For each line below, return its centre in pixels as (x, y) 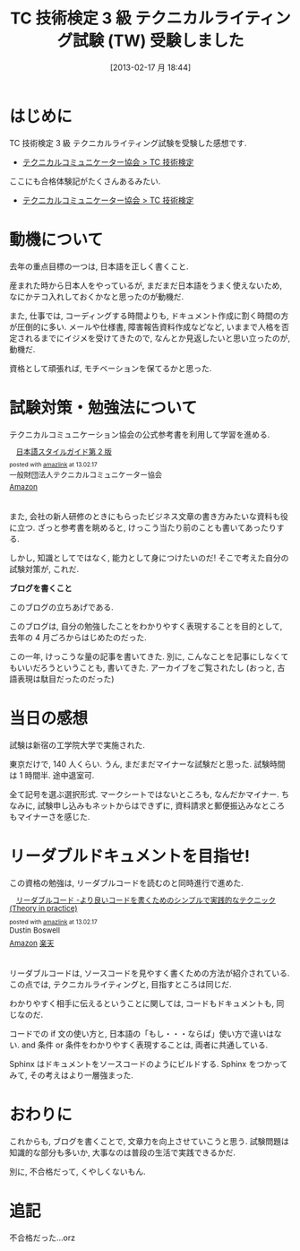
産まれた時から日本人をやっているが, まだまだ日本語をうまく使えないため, (146, 285)
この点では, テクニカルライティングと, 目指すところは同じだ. (120, 985)
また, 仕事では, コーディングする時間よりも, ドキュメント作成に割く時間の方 (149, 316)
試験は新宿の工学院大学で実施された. (77, 744)
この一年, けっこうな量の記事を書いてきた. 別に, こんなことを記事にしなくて (149, 656)
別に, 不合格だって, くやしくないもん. (77, 1172)
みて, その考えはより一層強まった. (72, 1075)
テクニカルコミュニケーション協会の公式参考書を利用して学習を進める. (140, 434)
